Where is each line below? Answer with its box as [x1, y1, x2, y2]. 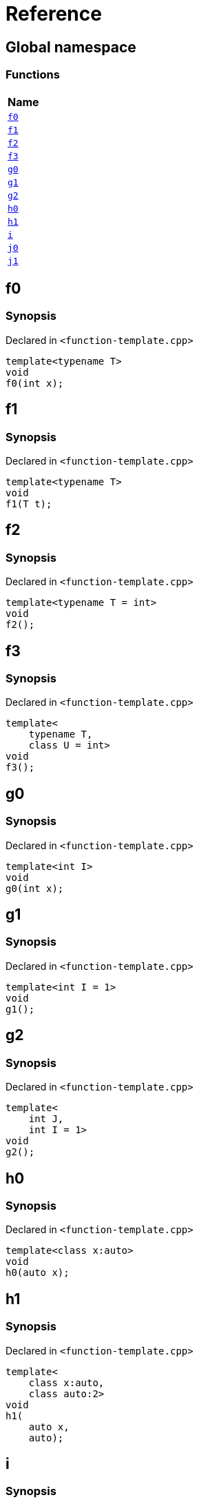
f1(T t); [6, 498, 52, 509]
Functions [6, 68, 60, 82]
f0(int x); [6, 377, 64, 389]
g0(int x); [6, 882, 64, 894]
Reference [6, 2, 102, 26]
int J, [28, 1113, 64, 1125]
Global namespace [6, 38, 136, 56]
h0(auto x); [6, 1267, 70, 1279]
